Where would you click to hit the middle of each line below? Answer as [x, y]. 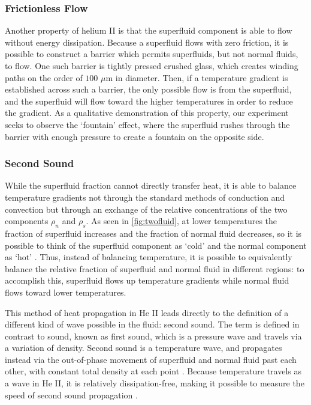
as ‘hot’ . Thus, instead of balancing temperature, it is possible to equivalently [149, 257]
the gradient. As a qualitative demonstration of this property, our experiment [147, 113]
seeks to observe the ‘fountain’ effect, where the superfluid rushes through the [147, 124]
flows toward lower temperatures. [66, 292]
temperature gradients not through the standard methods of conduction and [145, 197]
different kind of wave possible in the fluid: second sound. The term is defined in [152, 324]
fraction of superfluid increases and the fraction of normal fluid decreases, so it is [153, 233]
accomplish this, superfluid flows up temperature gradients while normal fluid [147, 280]
